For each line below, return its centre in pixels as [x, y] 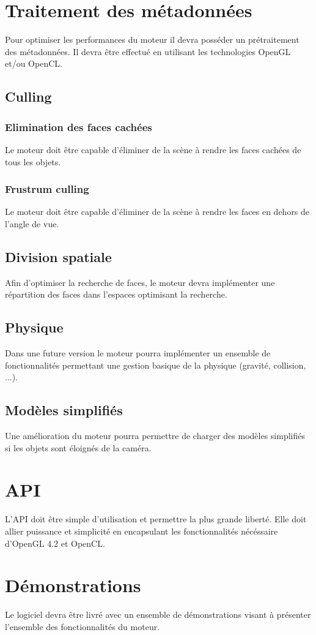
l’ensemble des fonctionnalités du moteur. [83, 626]
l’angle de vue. [32, 223]
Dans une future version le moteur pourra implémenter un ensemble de [138, 353]
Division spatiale [58, 256]
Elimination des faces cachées [79, 126]
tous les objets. [33, 161]
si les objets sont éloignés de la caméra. [78, 447]
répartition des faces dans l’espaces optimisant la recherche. [116, 294]
